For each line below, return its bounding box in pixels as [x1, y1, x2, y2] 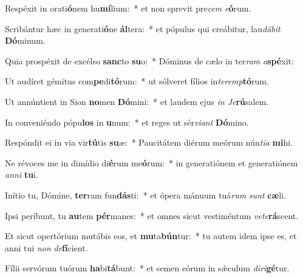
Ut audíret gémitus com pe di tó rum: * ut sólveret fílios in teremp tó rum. [5, 75, 269, 87]
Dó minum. [5, 34, 46, 47]
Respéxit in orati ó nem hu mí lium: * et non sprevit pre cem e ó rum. [5, 2, 251, 14]
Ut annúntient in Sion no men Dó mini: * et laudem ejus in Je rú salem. [5, 95, 269, 107]
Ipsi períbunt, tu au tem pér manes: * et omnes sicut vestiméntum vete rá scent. [5, 209, 299, 222]
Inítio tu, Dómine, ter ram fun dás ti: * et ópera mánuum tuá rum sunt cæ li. [5, 188, 286, 201]
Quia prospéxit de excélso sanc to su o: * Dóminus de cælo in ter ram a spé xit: [5, 54, 294, 67]
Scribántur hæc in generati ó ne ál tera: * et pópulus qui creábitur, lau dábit [5, 22, 281, 35]
